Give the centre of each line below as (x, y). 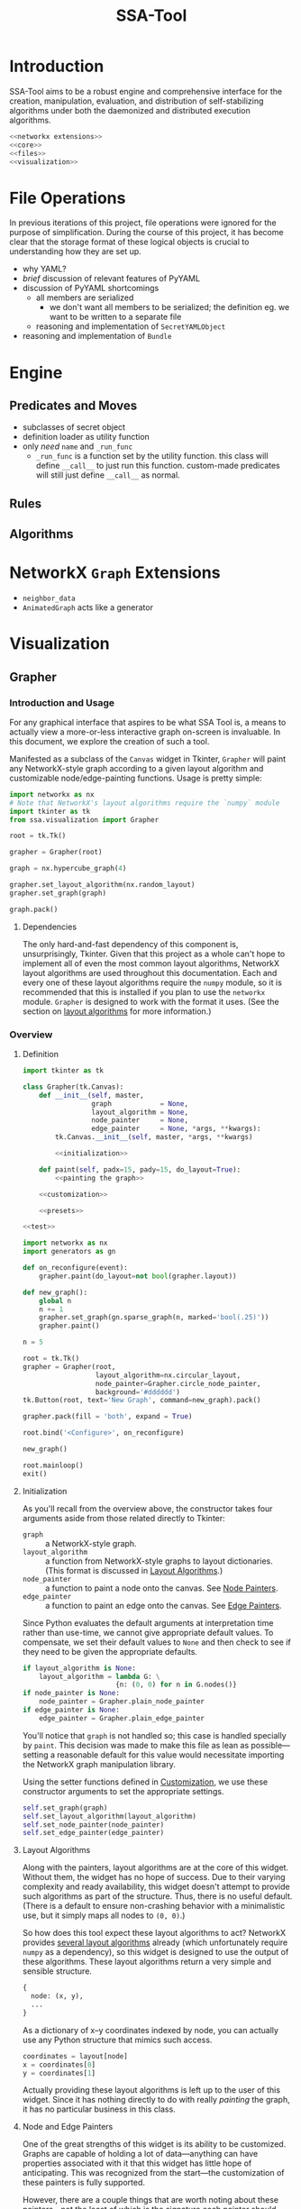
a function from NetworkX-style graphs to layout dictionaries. (159, 1561)
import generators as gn (69, 1252)
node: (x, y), (57, 1996)
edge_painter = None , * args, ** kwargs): (176, 1129)
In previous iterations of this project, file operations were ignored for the (143, 223)
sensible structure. (57, 1971)
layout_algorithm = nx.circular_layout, (168, 1375)
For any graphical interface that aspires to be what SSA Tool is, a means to (148, 722)
